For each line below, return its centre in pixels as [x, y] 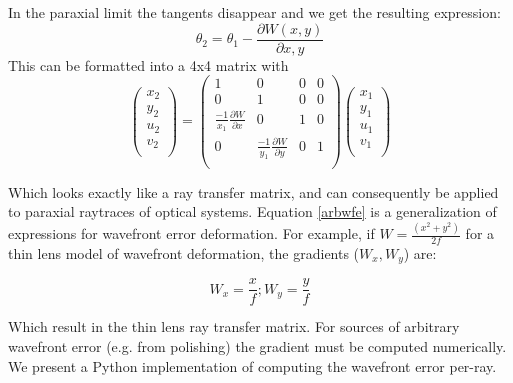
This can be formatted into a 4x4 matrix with [148, 64]
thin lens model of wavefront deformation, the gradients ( [184, 252]
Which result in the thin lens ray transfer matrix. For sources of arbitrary [234, 326]
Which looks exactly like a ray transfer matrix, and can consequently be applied [253, 191]
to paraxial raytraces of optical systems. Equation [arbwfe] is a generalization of [252, 211]
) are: [420, 252]
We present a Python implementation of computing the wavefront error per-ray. [252, 365]
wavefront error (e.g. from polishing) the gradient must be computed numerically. [257, 345]
